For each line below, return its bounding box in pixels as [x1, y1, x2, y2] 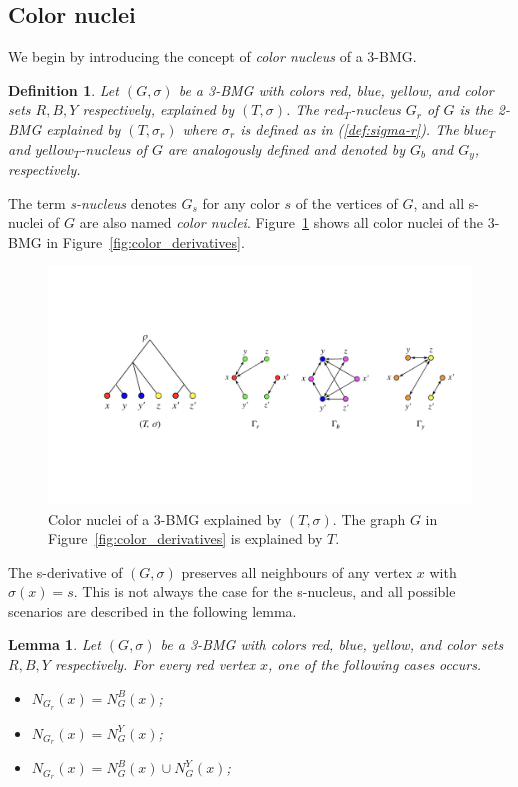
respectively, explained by [82, 99, 235, 120]
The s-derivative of [8, 561, 123, 582]
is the [459, 99, 493, 120]
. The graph [332, 508, 406, 529]
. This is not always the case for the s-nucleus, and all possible [73, 581, 456, 602]
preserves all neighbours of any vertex [181, 561, 413, 582]
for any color [202, 192, 280, 213]
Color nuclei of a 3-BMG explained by [48, 508, 282, 529]
